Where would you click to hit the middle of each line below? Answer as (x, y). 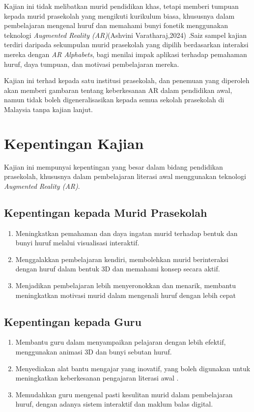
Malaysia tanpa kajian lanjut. (48, 109)
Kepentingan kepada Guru (73, 321)
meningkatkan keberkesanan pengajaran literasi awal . (97, 378)
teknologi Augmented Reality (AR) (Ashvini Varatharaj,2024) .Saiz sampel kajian (126, 35)
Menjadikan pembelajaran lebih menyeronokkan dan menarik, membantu (126, 285)
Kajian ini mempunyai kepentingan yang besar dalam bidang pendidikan (113, 166)
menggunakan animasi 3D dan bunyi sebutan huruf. (94, 352)
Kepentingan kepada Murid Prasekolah (106, 212)
